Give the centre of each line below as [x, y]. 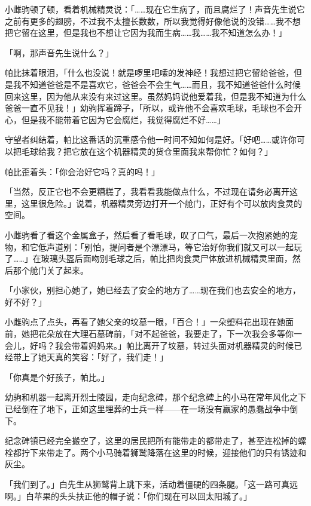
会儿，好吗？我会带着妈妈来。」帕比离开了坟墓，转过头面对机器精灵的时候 [149, 345]
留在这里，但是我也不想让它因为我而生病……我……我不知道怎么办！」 [154, 33]
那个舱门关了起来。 [51, 270]
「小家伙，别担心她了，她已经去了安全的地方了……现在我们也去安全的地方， [153, 290]
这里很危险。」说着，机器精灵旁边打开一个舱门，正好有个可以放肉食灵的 [161, 203]
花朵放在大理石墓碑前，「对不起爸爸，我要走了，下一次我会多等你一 [170, 334]
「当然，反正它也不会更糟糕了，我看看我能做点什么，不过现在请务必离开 [147, 191]
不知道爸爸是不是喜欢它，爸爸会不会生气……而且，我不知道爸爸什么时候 [161, 84]
